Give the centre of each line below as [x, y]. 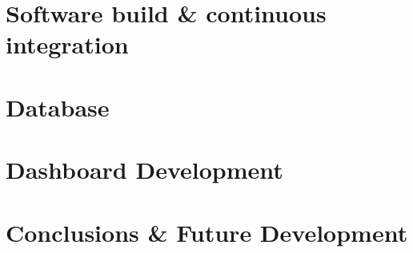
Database [58, 107]
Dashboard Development [144, 170]
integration [67, 44]
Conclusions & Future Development [207, 232]
